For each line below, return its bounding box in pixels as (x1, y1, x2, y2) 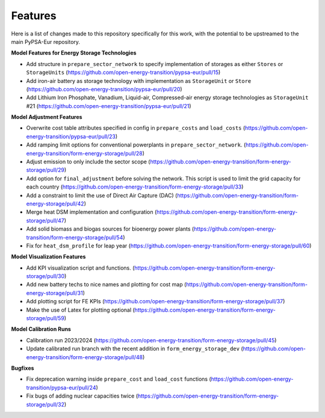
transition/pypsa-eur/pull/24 (26, 384, 96, 391)
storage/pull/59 (26, 315, 64, 322)
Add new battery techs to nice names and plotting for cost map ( (26, 281, 187, 288)
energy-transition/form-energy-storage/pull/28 (26, 150, 143, 157)
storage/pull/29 (26, 166, 65, 174)
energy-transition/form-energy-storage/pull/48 (26, 353, 143, 360)
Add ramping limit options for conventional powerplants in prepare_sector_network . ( (26, 141, 246, 148)
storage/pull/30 (26, 273, 65, 280)
